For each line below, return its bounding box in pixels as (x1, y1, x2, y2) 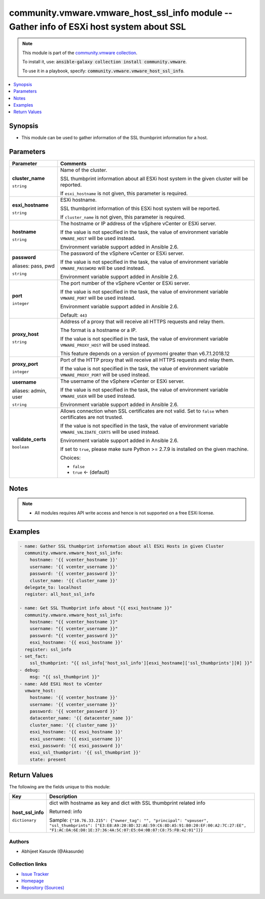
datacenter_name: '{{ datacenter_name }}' (29, 716, 133, 721)
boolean (12, 445, 29, 450)
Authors (9, 839, 29, 845)
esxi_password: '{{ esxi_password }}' (29, 743, 123, 749)
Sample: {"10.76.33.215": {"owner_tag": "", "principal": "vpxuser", (49, 816, 209, 823)
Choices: (60, 454, 81, 461)
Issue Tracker (21, 871, 49, 877)
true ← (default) (72, 469, 110, 476)
